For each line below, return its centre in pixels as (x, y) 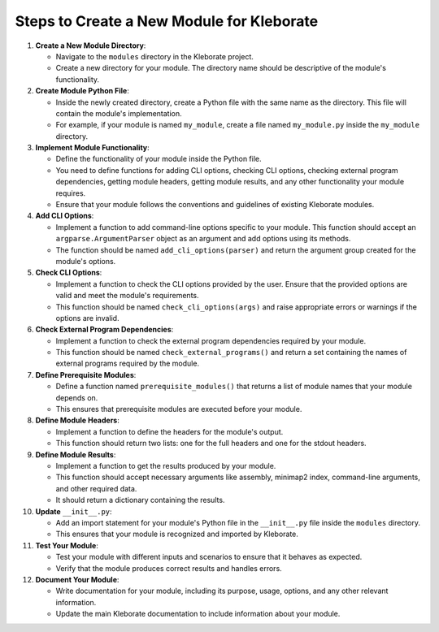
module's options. (86, 261)
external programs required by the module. (127, 364)
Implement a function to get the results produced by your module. (166, 466)
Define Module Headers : (77, 420)
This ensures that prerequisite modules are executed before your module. (179, 409)
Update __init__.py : (74, 511)
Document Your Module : (77, 579)
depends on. (77, 397)
